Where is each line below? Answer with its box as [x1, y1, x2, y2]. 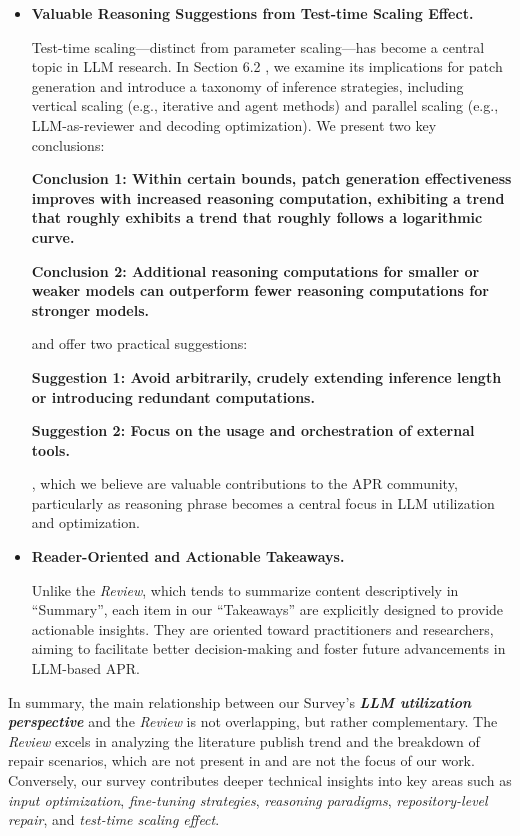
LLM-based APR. [31, 658, 140, 679]
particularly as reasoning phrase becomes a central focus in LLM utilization [31, 492, 495, 513]
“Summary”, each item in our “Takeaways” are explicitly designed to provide [31, 599, 504, 620]
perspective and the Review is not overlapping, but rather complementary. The [8, 711, 498, 732]
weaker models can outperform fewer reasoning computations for [31, 280, 489, 301]
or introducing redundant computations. [31, 386, 315, 407]
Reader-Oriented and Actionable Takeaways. [31, 546, 345, 567]
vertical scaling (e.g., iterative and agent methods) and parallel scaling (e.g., [31, 95, 499, 116]
